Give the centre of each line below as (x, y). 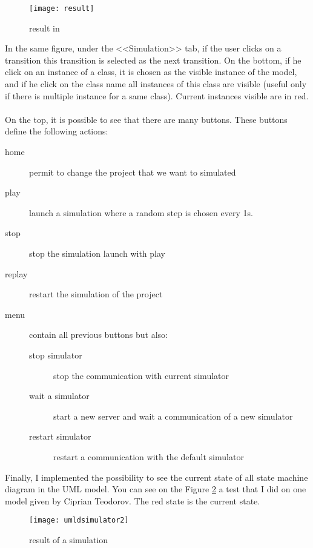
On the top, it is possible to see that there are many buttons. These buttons (146, 119)
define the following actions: (57, 131)
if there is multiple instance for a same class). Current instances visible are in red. (157, 95)
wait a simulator (59, 396)
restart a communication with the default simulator (149, 456)
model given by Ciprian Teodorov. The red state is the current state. (133, 500)
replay (16, 273)
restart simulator (60, 436)
